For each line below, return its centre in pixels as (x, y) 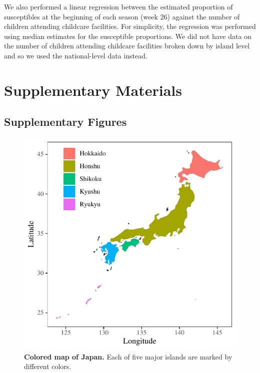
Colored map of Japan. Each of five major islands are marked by (128, 356)
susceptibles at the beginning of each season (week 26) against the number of (122, 16)
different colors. (48, 366)
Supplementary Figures (65, 122)
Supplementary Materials (93, 90)
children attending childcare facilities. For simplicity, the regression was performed (130, 26)
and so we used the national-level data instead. (76, 55)
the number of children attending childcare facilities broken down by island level (127, 46)
